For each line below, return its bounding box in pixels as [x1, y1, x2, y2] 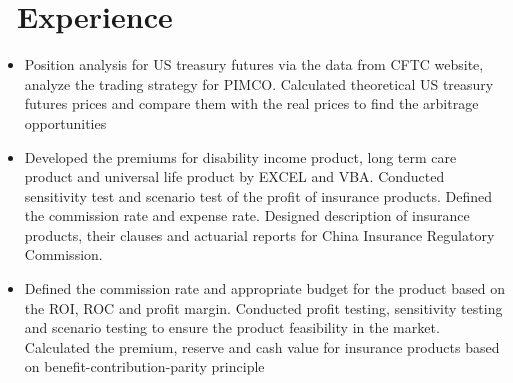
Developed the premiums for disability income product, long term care [24, 146, 457, 167]
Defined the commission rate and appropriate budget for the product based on [24, 278, 505, 299]
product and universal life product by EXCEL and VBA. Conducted [24, 166, 445, 187]
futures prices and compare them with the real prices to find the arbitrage [24, 93, 479, 114]
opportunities [24, 112, 107, 133]
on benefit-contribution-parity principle [24, 356, 265, 377]
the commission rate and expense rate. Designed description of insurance [24, 205, 470, 226]
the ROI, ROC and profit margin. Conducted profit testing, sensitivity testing [24, 297, 503, 318]
